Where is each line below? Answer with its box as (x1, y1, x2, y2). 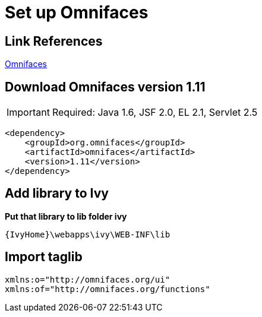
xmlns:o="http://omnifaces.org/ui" (5, 274, 171, 284)
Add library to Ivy (5, 186, 109, 201)
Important (7, 106, 50, 119)
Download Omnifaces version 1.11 (5, 79, 206, 94)
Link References (5, 33, 103, 49)
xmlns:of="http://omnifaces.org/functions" (5, 284, 210, 294)
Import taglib (5, 249, 83, 265)
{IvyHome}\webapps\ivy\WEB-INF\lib (5, 229, 171, 239)
